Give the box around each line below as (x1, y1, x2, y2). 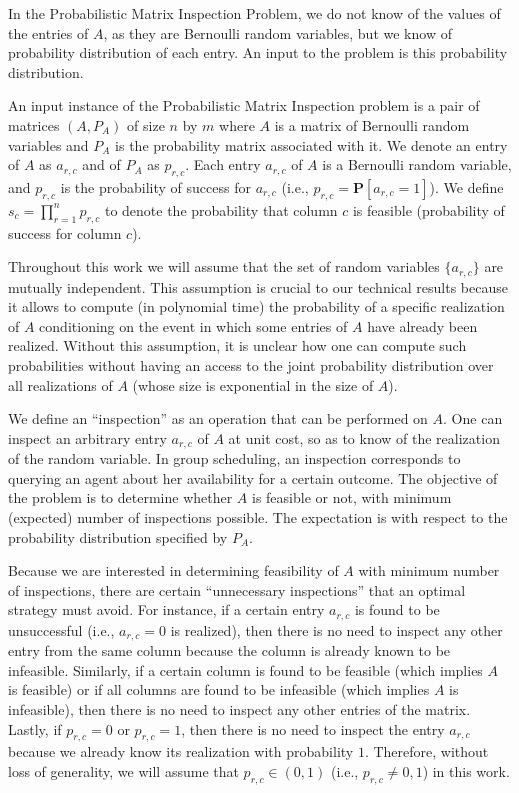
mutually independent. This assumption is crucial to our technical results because (8, 276, 508, 297)
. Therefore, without (364, 741, 489, 762)
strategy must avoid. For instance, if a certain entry (8, 599, 325, 620)
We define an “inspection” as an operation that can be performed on (8, 408, 428, 429)
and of (82, 154, 121, 175)
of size (127, 114, 165, 135)
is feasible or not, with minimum (252, 487, 452, 508)
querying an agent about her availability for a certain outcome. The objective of (8, 467, 498, 488)
